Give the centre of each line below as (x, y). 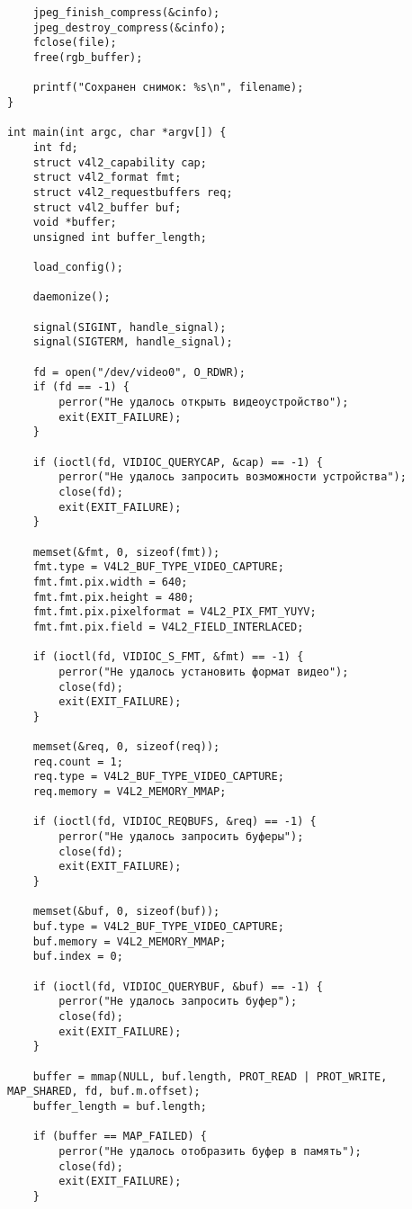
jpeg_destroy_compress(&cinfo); (130, 27)
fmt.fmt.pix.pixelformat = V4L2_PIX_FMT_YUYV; (175, 612)
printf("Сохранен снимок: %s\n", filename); (168, 88)
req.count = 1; (78, 761)
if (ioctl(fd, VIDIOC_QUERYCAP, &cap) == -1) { (178, 462)
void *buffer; (75, 223)
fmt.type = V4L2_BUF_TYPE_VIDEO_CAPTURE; (158, 567)
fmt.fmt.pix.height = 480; (113, 597)
